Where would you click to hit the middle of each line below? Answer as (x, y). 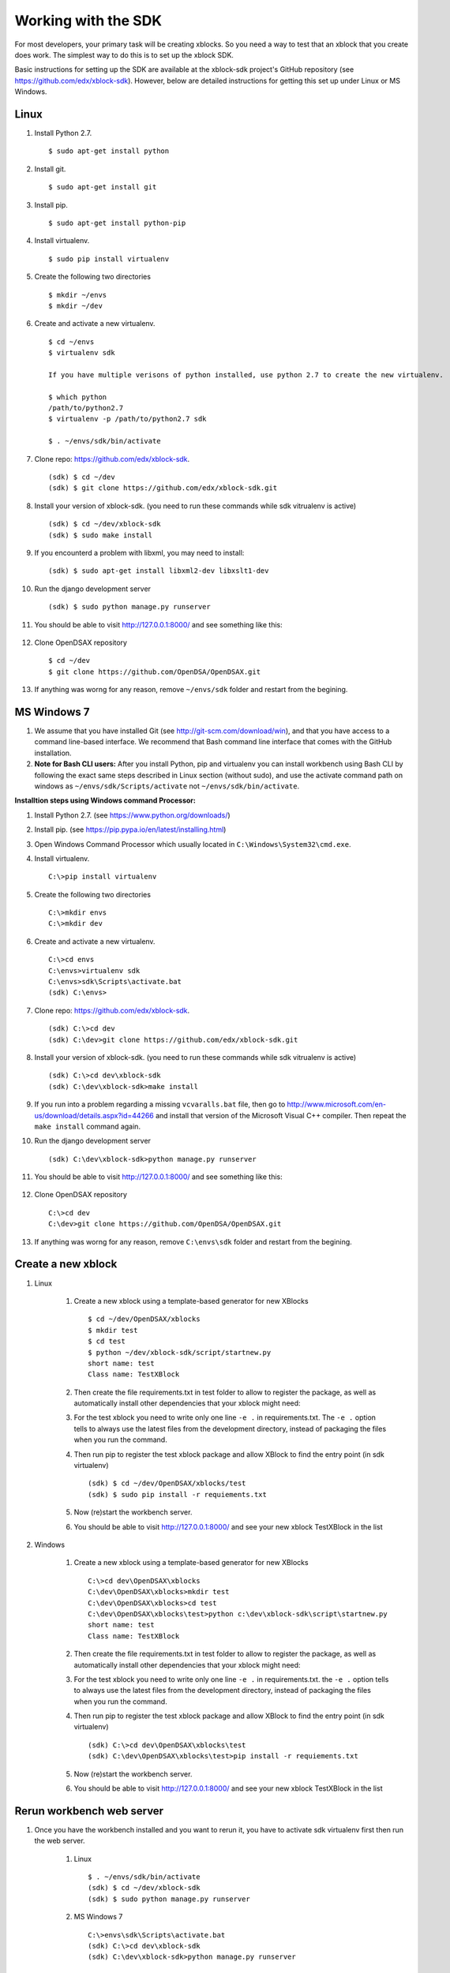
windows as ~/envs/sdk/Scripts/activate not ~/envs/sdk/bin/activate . (167, 786)
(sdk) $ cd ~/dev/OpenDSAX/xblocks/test (167, 1483)
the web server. (60, 1841)
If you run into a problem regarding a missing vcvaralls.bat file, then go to (160, 1104)
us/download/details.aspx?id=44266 (94, 1115)
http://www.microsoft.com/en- (337, 1104)
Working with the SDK (88, 21)
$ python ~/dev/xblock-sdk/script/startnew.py (180, 1352)
